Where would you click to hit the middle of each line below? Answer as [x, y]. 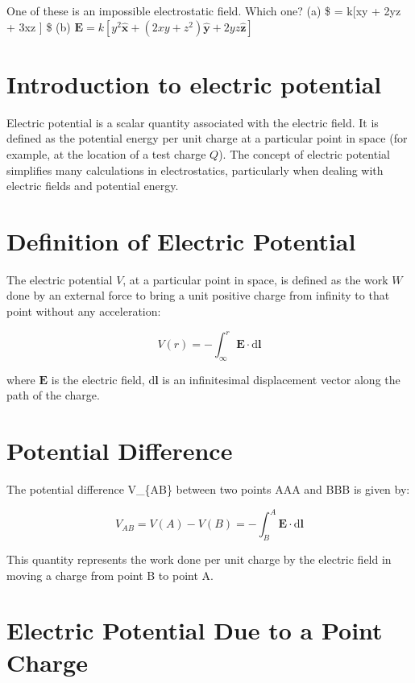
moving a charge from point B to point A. [110, 575]
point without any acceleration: [84, 311]
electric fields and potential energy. [93, 186]
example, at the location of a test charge [106, 153]
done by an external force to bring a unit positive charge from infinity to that [198, 295]
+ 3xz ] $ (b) [39, 26]
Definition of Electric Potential [181, 240]
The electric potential [60, 279]
